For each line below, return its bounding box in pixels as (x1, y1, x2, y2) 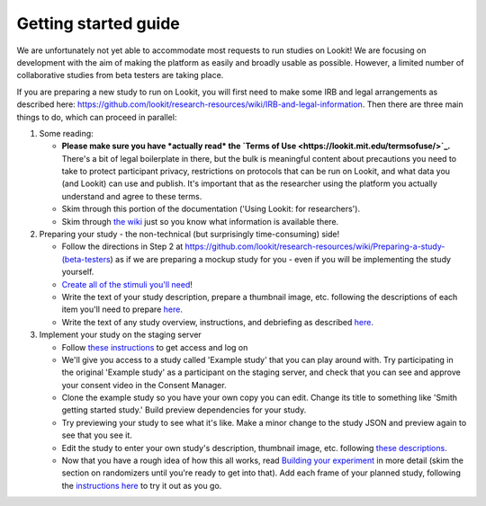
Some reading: (39, 128, 94, 138)
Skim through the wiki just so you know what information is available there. (61, 216, 339, 226)
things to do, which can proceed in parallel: (16, 111, 177, 122)
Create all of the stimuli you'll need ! (61, 279, 193, 289)
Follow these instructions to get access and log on (61, 342, 248, 352)
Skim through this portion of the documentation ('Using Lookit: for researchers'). (61, 203, 360, 215)
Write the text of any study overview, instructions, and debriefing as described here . (61, 316, 373, 327)
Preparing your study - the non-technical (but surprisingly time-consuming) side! (39, 229, 340, 240)
